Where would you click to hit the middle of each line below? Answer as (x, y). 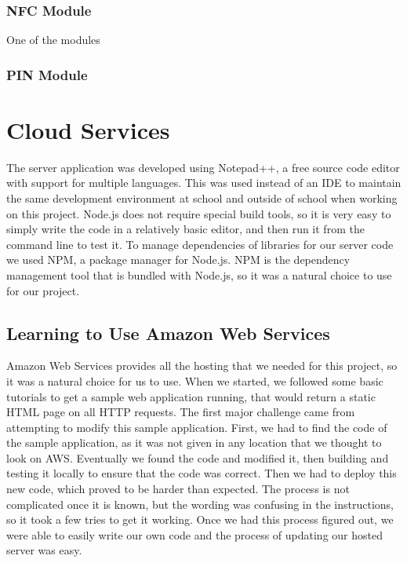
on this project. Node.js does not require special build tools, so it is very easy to (199, 213)
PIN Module (47, 74)
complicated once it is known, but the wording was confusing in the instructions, (200, 504)
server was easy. (44, 550)
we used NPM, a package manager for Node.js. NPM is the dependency (178, 260)
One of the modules (53, 40)
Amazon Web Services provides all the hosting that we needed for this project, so (202, 366)
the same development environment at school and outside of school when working (202, 197)
